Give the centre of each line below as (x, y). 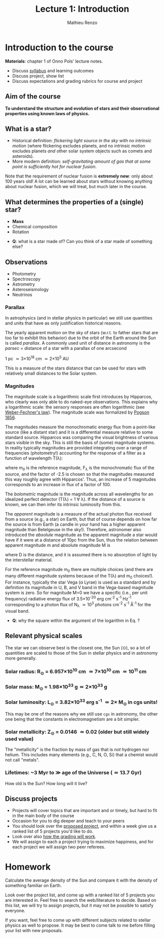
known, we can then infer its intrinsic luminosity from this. (63, 504)
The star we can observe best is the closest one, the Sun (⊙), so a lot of (78, 647)
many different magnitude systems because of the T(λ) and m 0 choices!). (79, 576)
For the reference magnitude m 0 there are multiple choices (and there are (79, 570)
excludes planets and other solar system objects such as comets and (82, 151)
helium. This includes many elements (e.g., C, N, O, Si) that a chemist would (82, 755)
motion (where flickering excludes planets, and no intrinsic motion (79, 146)
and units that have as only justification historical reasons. (64, 323)
